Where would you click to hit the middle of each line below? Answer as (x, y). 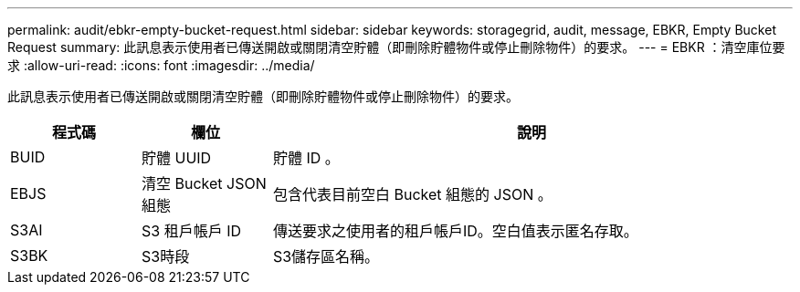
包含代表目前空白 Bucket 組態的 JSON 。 (412, 194)
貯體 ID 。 (306, 158)
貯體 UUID (176, 158)
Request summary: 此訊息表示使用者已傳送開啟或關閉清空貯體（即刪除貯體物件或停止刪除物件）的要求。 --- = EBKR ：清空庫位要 (396, 47)
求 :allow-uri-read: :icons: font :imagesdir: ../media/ (161, 65)
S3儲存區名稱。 (326, 256)
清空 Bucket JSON (204, 183)
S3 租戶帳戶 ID (191, 231)
